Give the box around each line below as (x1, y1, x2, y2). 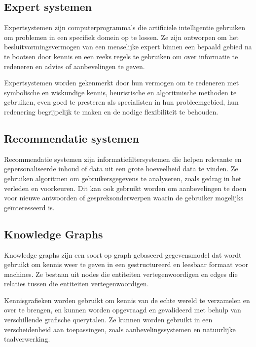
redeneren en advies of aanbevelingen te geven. (4, 61, 145, 71)
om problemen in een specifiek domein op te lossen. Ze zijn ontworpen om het (4, 32, 239, 42)
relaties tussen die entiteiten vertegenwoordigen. (4, 278, 149, 289)
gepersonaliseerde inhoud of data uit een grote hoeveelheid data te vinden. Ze (4, 163, 238, 174)
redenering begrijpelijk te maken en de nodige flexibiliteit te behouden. (4, 106, 219, 116)
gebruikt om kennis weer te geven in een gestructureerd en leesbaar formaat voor (4, 259, 249, 270)
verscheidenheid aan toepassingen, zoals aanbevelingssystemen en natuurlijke (4, 324, 236, 334)
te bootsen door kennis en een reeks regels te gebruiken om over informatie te (4, 51, 238, 61)
